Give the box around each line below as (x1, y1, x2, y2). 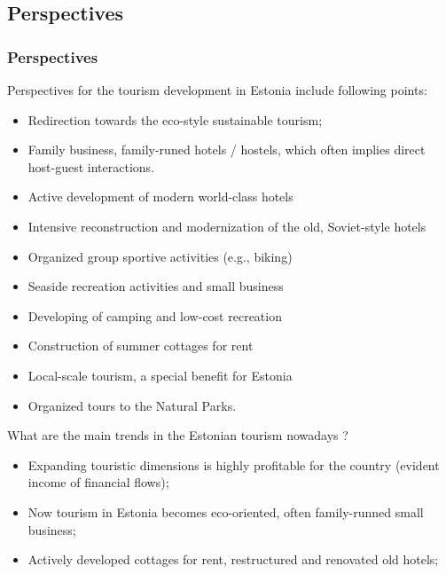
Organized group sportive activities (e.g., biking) (27, 247, 293, 265)
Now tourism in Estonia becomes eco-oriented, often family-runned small (27, 502, 424, 521)
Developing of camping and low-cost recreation (27, 306, 282, 325)
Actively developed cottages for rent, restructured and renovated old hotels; (27, 550, 439, 569)
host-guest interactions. (27, 157, 155, 176)
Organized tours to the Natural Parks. (27, 396, 237, 414)
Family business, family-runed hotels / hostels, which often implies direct (27, 140, 426, 159)
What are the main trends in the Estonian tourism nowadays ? (7, 426, 348, 444)
